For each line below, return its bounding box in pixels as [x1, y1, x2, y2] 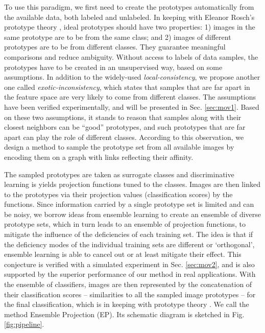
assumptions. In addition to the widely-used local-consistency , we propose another [4, 72, 260, 82]
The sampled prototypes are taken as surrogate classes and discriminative [4, 169, 234, 179]
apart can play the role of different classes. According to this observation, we [4, 131, 244, 142]
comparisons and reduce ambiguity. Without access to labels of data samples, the [4, 51, 258, 62]
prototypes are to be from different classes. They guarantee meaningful [4, 41, 226, 52]
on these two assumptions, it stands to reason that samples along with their [4, 111, 242, 122]
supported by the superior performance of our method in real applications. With [4, 269, 256, 279]
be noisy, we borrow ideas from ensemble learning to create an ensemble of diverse [4, 208, 261, 219]
